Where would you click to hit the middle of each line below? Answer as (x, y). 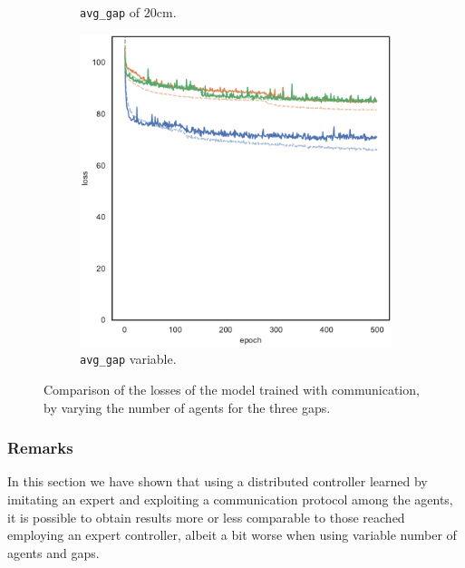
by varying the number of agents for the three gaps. (187, 407)
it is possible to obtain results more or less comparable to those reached (206, 517)
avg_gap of (110, 12)
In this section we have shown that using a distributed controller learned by (218, 481)
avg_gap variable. (128, 359)
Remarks (40, 448)
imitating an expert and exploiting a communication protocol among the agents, (230, 499)
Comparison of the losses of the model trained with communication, (232, 389)
